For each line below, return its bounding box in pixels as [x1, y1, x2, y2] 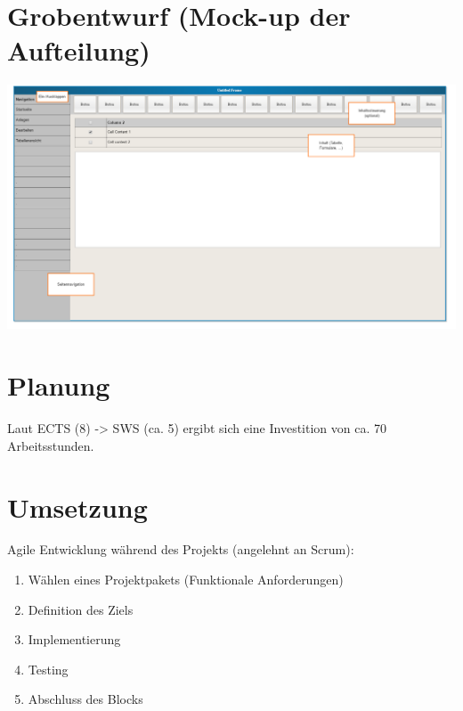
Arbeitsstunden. [7, 436, 94, 454]
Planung [7, 367, 110, 404]
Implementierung [28, 630, 121, 649]
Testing [28, 659, 69, 678]
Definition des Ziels [28, 600, 134, 618]
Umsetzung [7, 488, 148, 525]
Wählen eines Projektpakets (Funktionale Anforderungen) [28, 570, 344, 589]
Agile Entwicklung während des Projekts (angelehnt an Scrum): [7, 540, 354, 559]
